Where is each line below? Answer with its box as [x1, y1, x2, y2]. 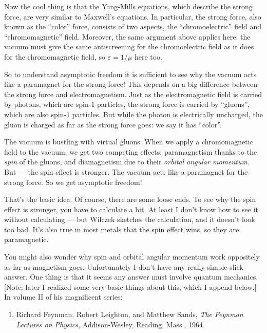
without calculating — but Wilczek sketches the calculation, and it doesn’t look [4, 214, 255, 225]
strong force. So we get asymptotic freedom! [4, 176, 142, 187]
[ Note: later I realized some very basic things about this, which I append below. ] [4, 281, 257, 292]
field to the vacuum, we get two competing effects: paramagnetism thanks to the [4, 146, 257, 157]
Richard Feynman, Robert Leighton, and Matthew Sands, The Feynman [16, 309, 243, 320]
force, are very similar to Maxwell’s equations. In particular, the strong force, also [4, 11, 261, 22]
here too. [134, 51, 162, 62]
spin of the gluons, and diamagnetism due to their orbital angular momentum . [4, 156, 250, 167]
